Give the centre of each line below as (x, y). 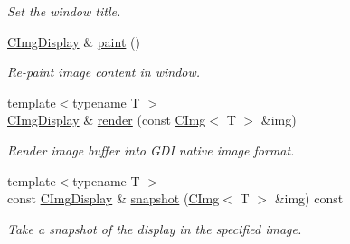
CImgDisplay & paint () (74, 41)
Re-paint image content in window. (104, 72)
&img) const (309, 198)
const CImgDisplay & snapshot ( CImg (114, 198)
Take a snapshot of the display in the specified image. (155, 228)
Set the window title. (64, 11)
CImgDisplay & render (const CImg (107, 120)
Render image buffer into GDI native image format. (151, 150)
